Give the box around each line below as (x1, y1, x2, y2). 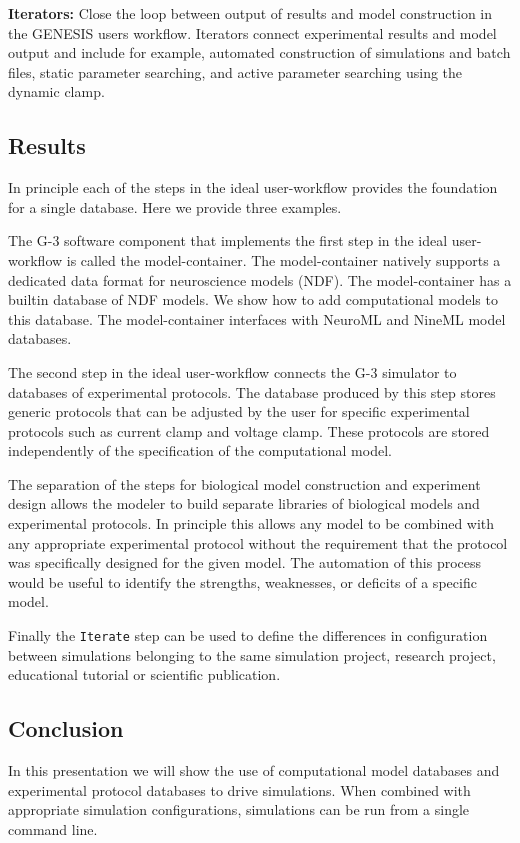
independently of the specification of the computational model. (8, 440, 392, 461)
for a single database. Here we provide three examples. (8, 196, 342, 217)
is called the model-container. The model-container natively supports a (66, 249, 501, 270)
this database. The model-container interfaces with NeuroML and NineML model (8, 308, 506, 329)
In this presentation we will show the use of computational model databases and (8, 760, 500, 781)
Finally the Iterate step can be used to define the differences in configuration (8, 625, 488, 646)
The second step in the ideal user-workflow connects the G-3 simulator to (8, 361, 457, 382)
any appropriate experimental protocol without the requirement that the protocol (8, 532, 508, 553)
